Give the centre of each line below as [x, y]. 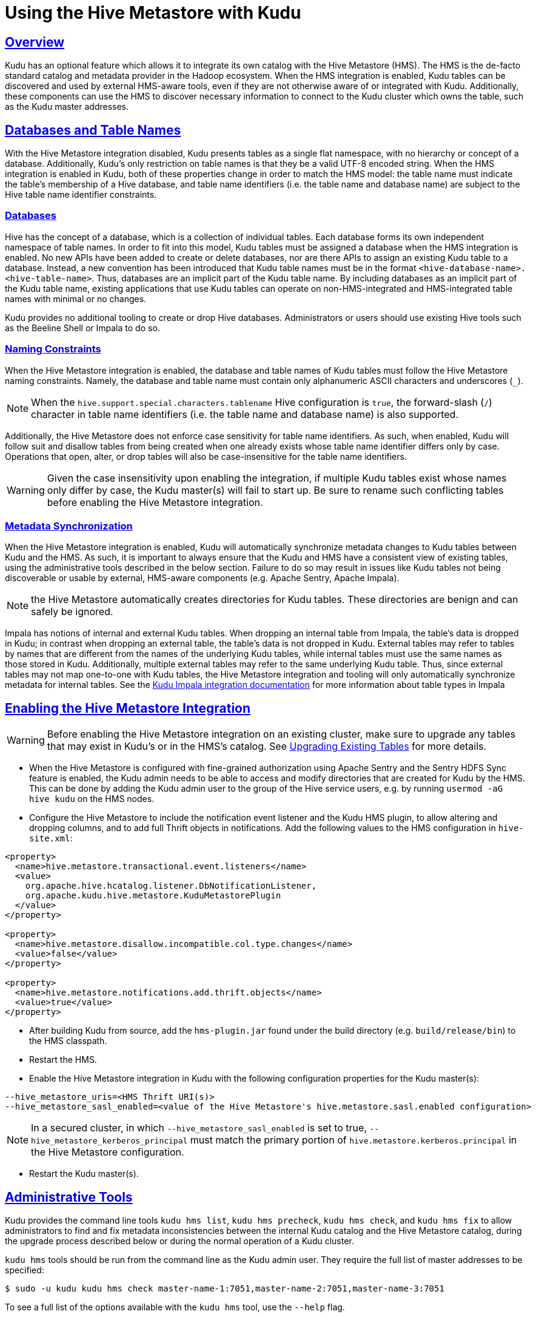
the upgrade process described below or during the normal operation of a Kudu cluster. [179, 1241]
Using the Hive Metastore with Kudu [153, 13]
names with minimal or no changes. [76, 298]
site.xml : [51, 838]
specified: [25, 1270]
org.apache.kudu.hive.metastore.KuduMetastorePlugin [153, 896]
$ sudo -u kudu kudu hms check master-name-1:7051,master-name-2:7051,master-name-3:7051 [225, 1288]
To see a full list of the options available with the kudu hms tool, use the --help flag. [175, 1307]
